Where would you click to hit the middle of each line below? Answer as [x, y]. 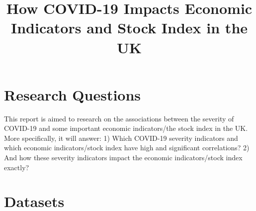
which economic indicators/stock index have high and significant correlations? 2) [127, 148]
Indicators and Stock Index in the [129, 28]
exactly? [17, 167]
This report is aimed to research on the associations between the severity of [119, 118]
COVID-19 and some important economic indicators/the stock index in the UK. [126, 128]
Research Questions [73, 94]
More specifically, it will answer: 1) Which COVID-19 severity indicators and [121, 138]
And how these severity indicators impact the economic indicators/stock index [123, 158]
